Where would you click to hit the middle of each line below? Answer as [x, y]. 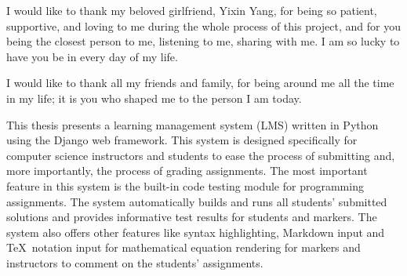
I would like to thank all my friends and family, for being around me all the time [200, 83]
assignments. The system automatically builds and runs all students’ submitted [197, 201]
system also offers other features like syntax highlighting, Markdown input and [196, 232]
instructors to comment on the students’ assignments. [135, 262]
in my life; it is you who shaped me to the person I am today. [154, 98]
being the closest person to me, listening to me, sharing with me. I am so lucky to [203, 41]
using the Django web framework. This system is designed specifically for [182, 140]
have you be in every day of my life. [92, 56]
